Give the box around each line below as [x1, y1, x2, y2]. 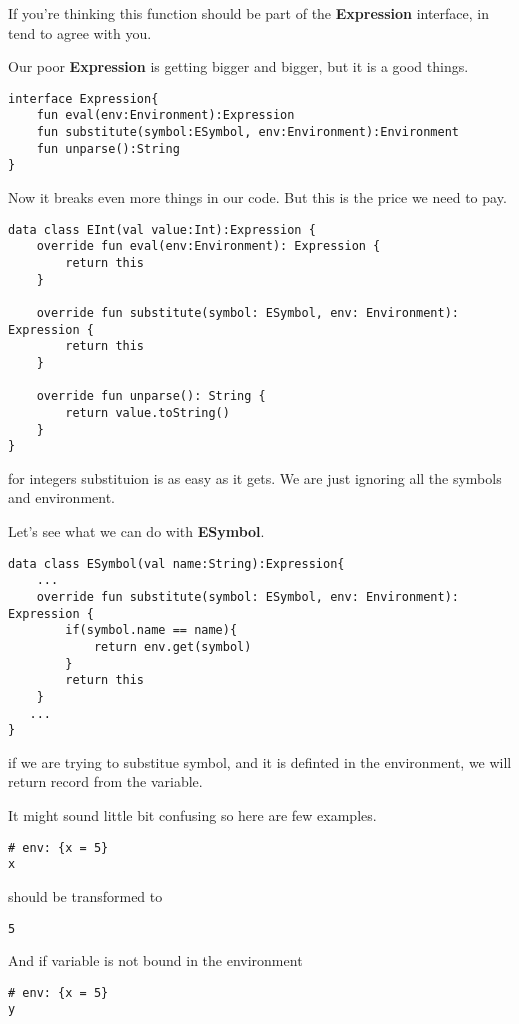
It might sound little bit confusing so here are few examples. [8, 805, 377, 826]
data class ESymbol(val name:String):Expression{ [8, 556, 345, 571]
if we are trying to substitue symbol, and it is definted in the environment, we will [8, 751, 512, 772]
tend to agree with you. [8, 22, 152, 43]
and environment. [8, 487, 116, 508]
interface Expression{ [8, 91, 159, 106]
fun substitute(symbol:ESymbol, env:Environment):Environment [36, 125, 460, 140]
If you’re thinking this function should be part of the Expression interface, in [8, 3, 490, 23]
